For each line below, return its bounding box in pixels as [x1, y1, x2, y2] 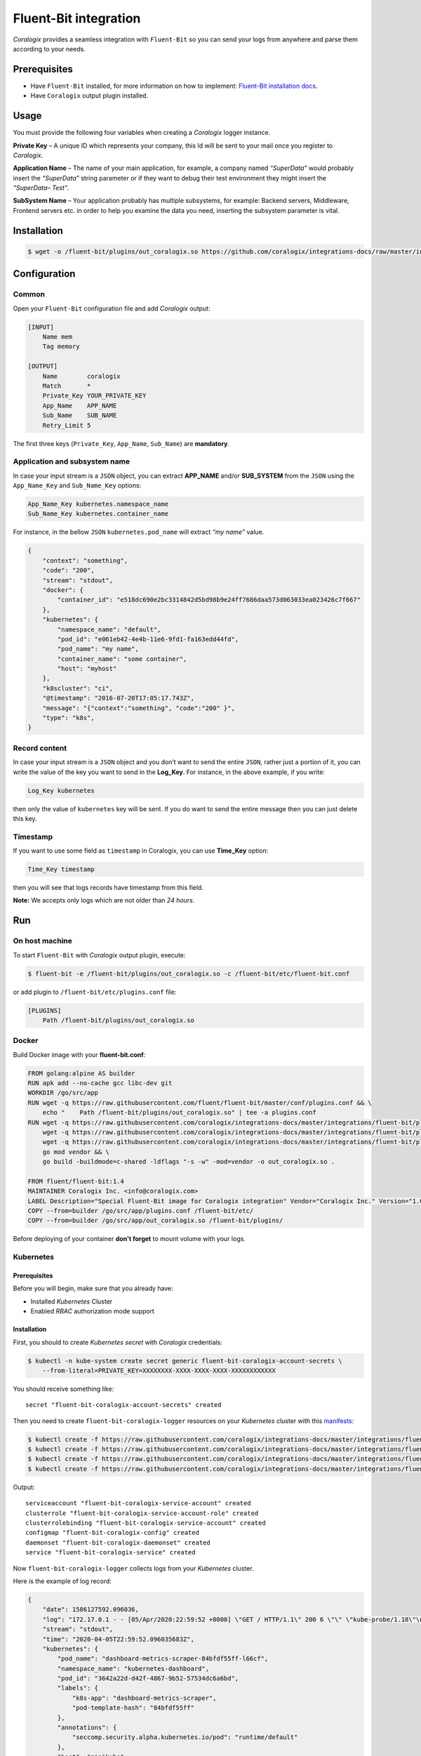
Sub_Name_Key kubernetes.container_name [27, 510, 168, 518]
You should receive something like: [13, 1384, 114, 1393]
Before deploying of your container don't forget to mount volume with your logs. [13, 1235, 246, 1243]
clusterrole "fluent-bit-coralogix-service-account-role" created [25, 1509, 259, 1517]
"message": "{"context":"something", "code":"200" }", [42, 704, 235, 712]
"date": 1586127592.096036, [42, 1606, 140, 1613]
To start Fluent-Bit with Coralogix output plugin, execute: [13, 950, 186, 959]
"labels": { [57, 1684, 98, 1692]
